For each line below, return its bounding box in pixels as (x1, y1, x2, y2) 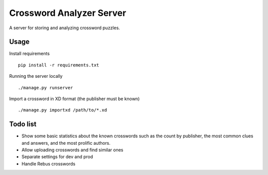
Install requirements (9, 51, 50, 57)
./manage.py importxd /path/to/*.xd (18, 107, 107, 113)
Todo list (9, 120, 37, 128)
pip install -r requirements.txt (18, 62, 99, 68)
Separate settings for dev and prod (21, 154, 93, 160)
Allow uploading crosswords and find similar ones (21, 147, 124, 153)
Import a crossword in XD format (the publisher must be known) (9, 96, 140, 102)
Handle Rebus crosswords (21, 161, 75, 167)
